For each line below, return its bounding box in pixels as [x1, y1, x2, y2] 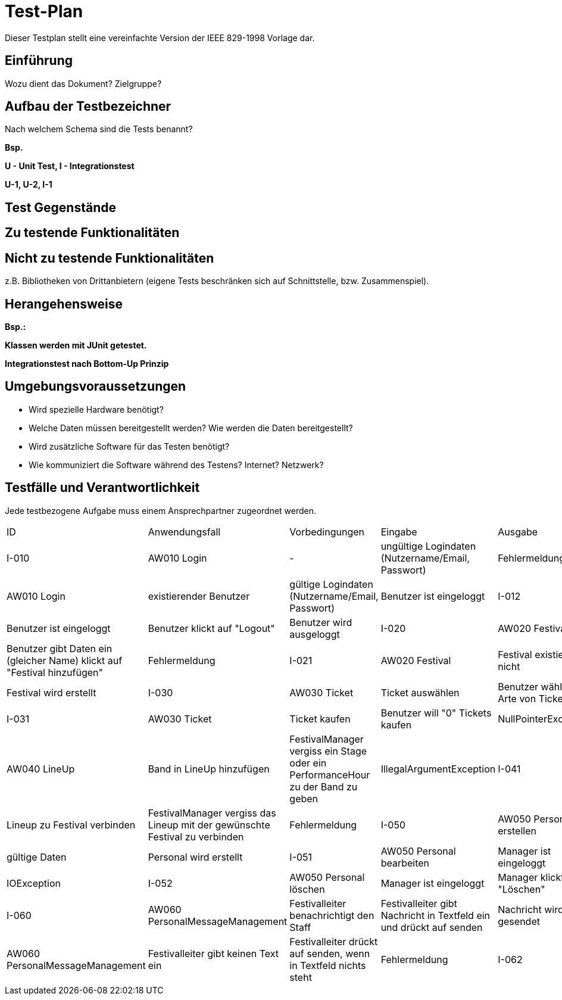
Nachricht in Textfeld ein [380, 909, 491, 921]
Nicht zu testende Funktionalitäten [5, 250, 214, 266]
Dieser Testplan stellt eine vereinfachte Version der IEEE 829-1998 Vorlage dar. [5, 32, 315, 43]
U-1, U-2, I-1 [5, 179, 52, 190]
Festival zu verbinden [148, 830, 244, 843]
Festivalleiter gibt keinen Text [148, 947, 279, 959]
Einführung [5, 53, 73, 68]
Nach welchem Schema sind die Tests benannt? [5, 124, 193, 135]
